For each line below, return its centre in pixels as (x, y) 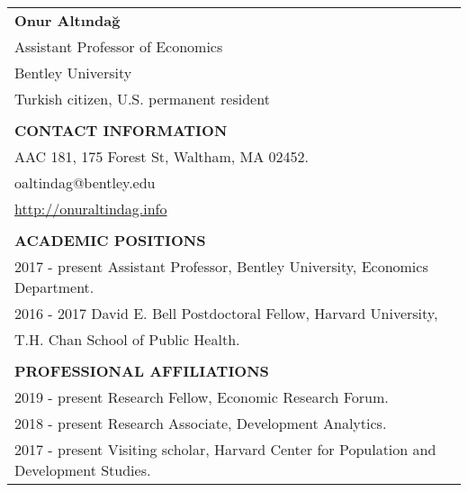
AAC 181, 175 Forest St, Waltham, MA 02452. (162, 156)
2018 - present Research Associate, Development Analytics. (201, 423)
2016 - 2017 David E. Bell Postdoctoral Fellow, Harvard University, (226, 313)
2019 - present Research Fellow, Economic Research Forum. (202, 397)
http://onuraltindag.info (91, 209)
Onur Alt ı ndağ (67, 20)
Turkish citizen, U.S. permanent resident (142, 99)
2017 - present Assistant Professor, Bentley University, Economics (221, 266)
